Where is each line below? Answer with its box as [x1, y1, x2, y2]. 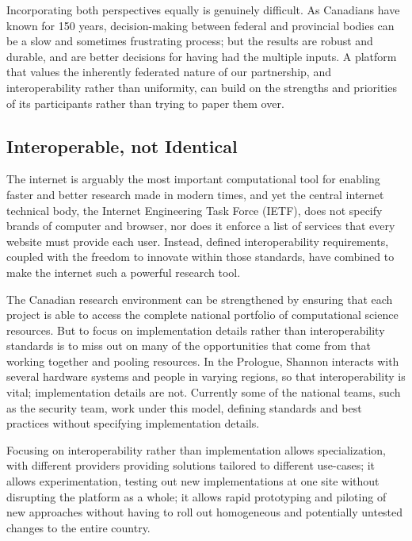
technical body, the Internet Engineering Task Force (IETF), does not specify [6, 201, 383, 218]
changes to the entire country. [6, 519, 151, 535]
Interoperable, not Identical [6, 133, 238, 158]
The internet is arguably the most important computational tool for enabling [6, 171, 380, 187]
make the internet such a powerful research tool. [6, 263, 241, 280]
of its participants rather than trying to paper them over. [6, 94, 284, 111]
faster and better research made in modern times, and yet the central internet [6, 186, 384, 202]
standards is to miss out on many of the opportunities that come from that [6, 337, 371, 354]
